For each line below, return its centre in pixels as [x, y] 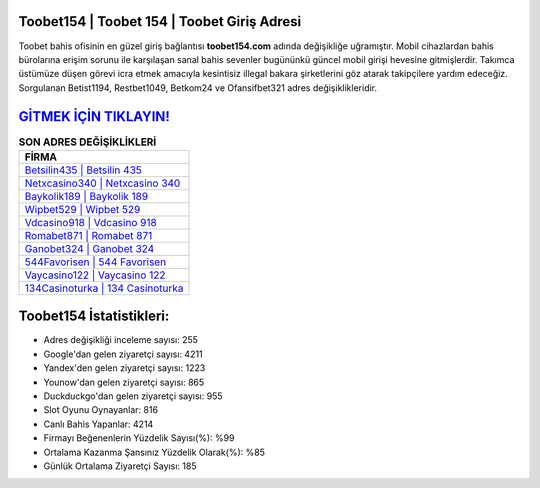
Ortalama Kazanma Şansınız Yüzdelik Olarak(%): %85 [154, 452]
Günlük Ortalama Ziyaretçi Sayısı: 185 [120, 466]
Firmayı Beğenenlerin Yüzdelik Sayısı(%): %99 [139, 438]
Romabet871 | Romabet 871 [88, 235]
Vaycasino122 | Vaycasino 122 [95, 275]
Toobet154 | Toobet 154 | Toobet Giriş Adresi [160, 21]
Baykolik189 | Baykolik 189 [86, 196]
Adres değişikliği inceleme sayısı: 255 [121, 340]
